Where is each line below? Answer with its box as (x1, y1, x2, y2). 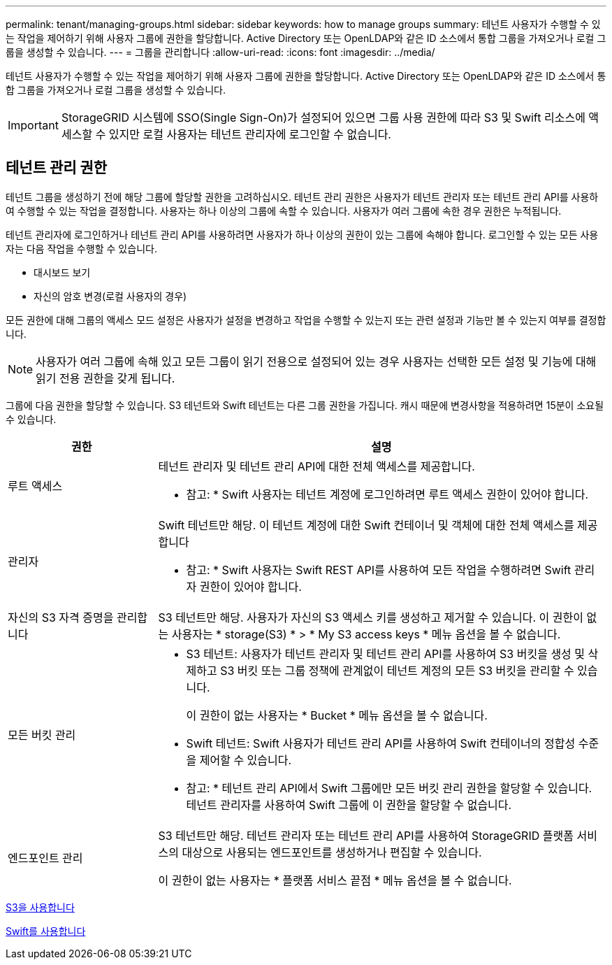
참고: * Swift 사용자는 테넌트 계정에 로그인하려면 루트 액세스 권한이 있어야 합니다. (186, 487, 589, 501)
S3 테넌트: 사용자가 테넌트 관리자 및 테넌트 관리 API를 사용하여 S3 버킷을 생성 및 (186, 646, 585, 661)
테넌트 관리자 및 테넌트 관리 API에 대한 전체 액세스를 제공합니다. (158, 459, 475, 473)
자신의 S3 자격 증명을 (8, 610, 114, 624)
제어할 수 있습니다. (199, 752, 292, 767)
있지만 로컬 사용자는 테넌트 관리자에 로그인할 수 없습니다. (108, 127, 391, 141)
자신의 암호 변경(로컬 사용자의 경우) (34, 289, 187, 302)
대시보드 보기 (34, 266, 91, 278)
